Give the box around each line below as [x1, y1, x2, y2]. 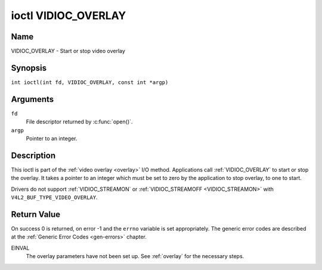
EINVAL [11, 244, 30, 252]
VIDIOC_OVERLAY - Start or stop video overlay [11, 48, 125, 55]
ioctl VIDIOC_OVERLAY [11, 9, 126, 22]
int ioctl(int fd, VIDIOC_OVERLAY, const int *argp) [11, 79, 169, 86]
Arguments [11, 94, 54, 104]
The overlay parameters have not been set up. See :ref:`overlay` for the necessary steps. [26, 253, 244, 260]
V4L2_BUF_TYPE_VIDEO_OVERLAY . [11, 194, 98, 201]
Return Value [11, 209, 61, 219]
